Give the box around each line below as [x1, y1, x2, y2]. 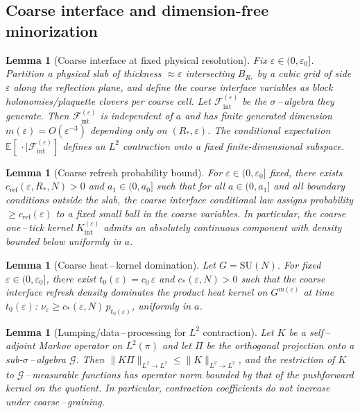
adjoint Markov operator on [6, 338, 123, 353]
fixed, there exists [269, 165, 343, 179]
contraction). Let [203, 324, 274, 339]
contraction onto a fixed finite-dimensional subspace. [122, 138, 344, 153]
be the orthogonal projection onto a [206, 338, 354, 353]
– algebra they [277, 94, 334, 108]
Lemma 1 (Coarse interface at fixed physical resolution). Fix [6, 52, 267, 67]
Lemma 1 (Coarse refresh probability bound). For [6, 165, 223, 179]
